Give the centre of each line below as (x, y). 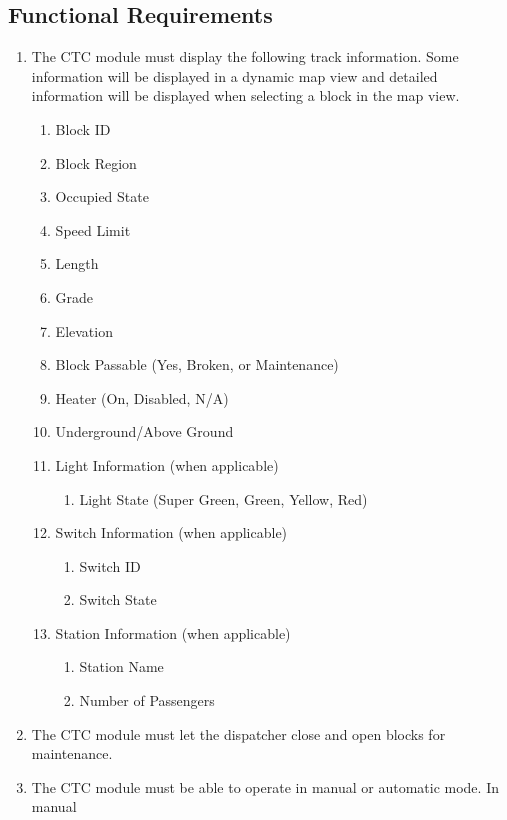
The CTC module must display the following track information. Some (245, 56)
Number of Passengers (147, 700)
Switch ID (110, 565)
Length (77, 263)
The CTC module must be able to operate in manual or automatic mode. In (265, 786)
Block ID (83, 128)
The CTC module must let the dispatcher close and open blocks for (238, 733)
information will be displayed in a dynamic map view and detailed (234, 75)
